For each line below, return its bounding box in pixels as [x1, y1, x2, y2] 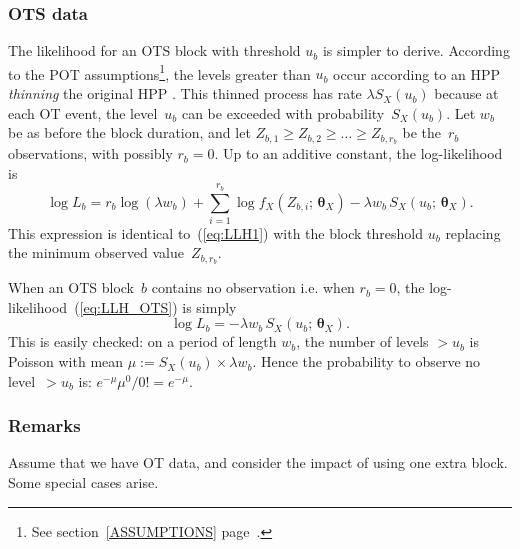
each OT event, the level [8, 102, 158, 123]
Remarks [8, 413, 81, 438]
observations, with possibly [8, 143, 173, 164]
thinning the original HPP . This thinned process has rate [8, 83, 362, 104]
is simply [182, 296, 237, 317]
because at [434, 83, 499, 104]
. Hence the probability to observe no [252, 351, 481, 372]
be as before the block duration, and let [8, 122, 251, 143]
